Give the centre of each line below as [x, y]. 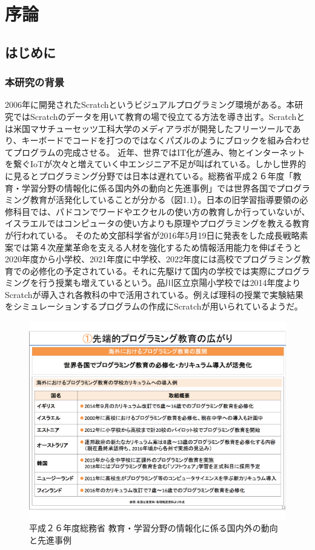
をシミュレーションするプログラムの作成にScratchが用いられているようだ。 [154, 306]
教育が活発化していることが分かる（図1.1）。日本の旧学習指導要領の [165, 200]
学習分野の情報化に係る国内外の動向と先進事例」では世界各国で [149, 187]
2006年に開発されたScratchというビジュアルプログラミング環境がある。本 [150, 104]
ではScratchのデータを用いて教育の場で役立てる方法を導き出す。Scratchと [159, 116]
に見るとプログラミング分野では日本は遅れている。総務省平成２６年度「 [149, 175]
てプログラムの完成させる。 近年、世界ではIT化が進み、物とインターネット [155, 152]
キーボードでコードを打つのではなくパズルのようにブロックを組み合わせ [166, 140]
